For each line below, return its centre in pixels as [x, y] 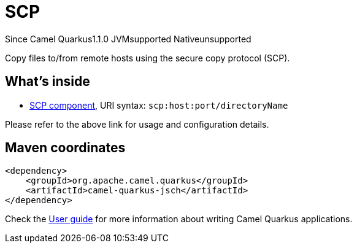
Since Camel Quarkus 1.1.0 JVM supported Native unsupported [128, 39]
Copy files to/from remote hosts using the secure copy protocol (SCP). [148, 58]
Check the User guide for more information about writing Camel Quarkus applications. [179, 219]
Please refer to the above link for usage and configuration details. [137, 124]
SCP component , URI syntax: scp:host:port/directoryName [159, 105]
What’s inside [48, 82]
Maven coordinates [65, 148]
